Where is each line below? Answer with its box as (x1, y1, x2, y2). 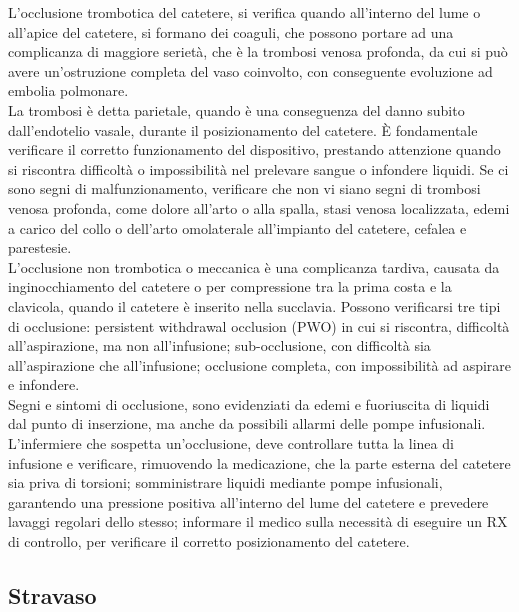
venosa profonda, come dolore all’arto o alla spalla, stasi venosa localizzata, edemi (8, 197, 510, 218)
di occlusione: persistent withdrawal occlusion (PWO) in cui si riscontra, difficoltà (8, 315, 510, 336)
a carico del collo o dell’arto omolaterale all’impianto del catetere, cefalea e (8, 217, 467, 238)
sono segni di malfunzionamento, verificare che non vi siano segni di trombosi (8, 178, 481, 199)
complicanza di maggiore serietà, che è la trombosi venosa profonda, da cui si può (8, 41, 508, 62)
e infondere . (8, 374, 80, 395)
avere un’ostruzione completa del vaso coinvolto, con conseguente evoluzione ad (8, 60, 493, 81)
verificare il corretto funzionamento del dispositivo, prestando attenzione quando (8, 139, 501, 160)
